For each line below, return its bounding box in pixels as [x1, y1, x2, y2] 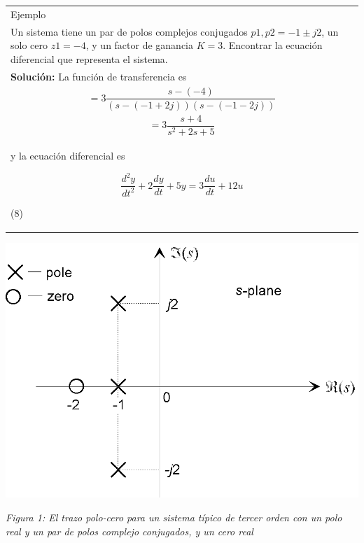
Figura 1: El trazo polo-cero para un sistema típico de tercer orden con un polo [6, 510, 342, 525]
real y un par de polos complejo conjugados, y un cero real [6, 523, 253, 538]
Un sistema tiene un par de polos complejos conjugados [10, 24, 248, 38]
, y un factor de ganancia [85, 38, 194, 52]
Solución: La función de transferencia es [10, 69, 187, 83]
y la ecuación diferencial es [10, 148, 125, 163]
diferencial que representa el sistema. [10, 51, 168, 66]
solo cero [10, 38, 48, 52]
